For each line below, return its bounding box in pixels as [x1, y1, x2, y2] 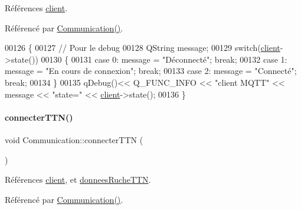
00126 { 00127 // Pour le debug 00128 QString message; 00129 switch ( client [5, 41, 280, 54]
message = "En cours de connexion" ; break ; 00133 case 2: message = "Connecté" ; [5, 64, 297, 77]
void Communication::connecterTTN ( [5, 133, 143, 146]
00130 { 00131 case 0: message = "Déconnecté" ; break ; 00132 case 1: [41, 53, 287, 65]
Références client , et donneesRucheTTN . [5, 173, 151, 186]
